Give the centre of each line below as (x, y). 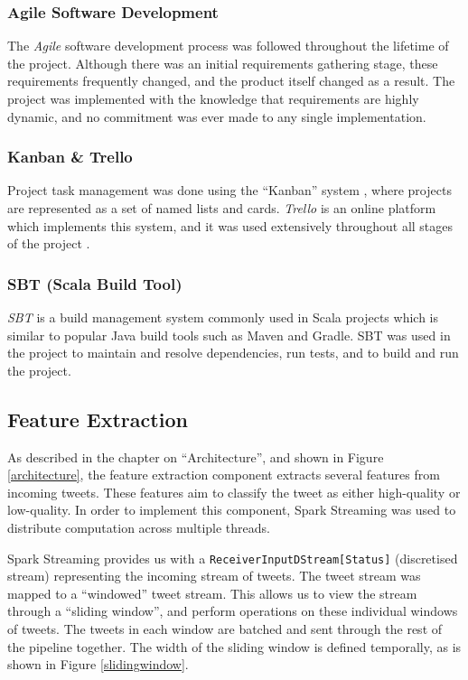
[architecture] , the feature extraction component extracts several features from (224, 475)
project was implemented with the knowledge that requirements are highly (213, 98)
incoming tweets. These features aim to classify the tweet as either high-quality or (234, 492)
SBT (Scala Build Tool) (95, 283)
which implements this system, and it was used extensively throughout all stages (230, 225)
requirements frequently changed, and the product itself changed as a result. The (231, 81)
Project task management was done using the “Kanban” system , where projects (229, 190)
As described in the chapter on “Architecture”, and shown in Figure (196, 456)
